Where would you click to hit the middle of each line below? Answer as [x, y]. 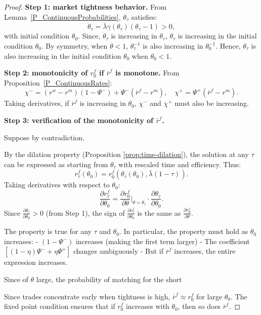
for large [209, 296]
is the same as [159, 212]
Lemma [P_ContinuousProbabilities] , [62, 16]
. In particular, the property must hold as [184, 231]
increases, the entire [205, 251]
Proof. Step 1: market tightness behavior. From [85, 7]
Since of [16, 279]
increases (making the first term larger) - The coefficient [163, 241]
